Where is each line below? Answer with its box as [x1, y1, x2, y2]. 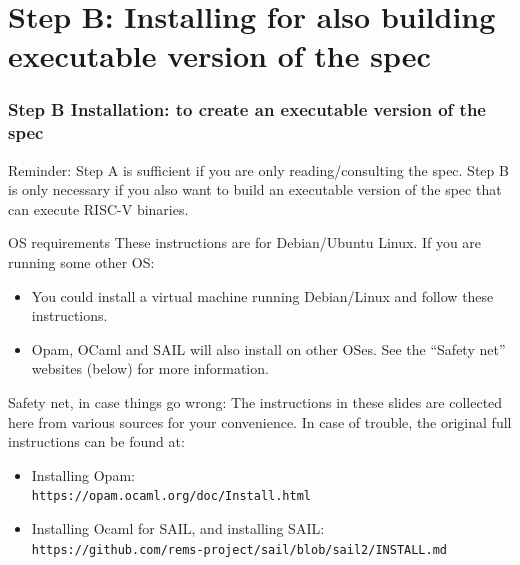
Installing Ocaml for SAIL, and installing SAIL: [31, 518, 325, 539]
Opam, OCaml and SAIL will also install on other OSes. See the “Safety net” [31, 338, 506, 359]
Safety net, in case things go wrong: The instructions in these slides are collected [8, 392, 503, 413]
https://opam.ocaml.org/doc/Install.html [31, 489, 311, 504]
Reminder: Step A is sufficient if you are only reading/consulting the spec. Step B [8, 159, 509, 180]
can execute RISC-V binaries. [8, 198, 189, 219]
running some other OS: [8, 252, 155, 273]
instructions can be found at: [8, 431, 185, 452]
